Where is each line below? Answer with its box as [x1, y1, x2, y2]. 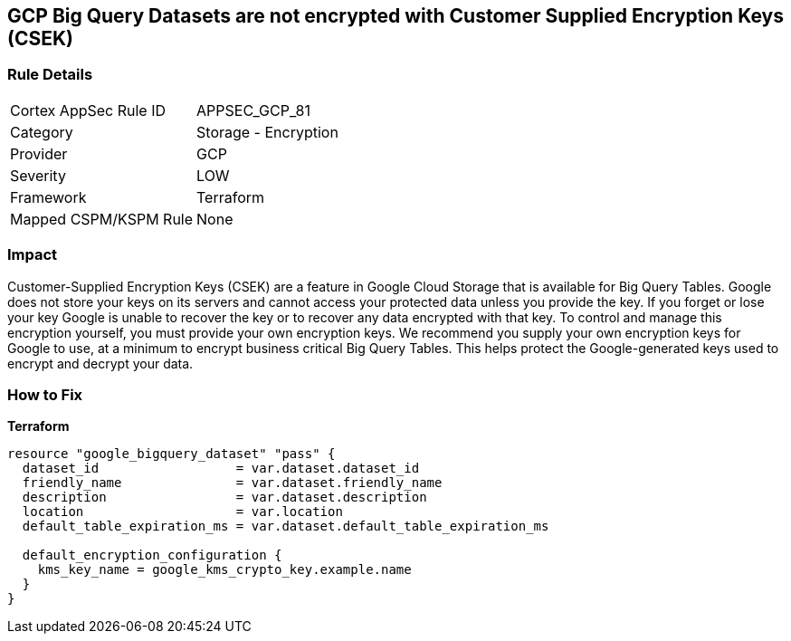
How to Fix [7, 385, 83, 404]
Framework [10, 187, 87, 206]
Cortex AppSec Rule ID [10, 100, 167, 120]
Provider [10, 144, 68, 163]
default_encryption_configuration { [22, 548, 282, 563]
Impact [7, 245, 58, 264]
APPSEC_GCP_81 [196, 100, 310, 120]
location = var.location [22, 504, 343, 520]
